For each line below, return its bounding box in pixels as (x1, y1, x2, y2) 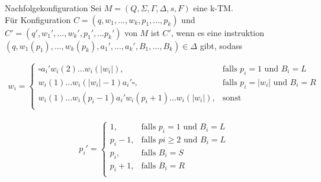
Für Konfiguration (5, 13, 71, 25)
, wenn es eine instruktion (171, 26, 265, 38)
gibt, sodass (200, 39, 243, 51)
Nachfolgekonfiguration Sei (5, 2, 102, 14)
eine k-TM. (193, 2, 233, 14)
